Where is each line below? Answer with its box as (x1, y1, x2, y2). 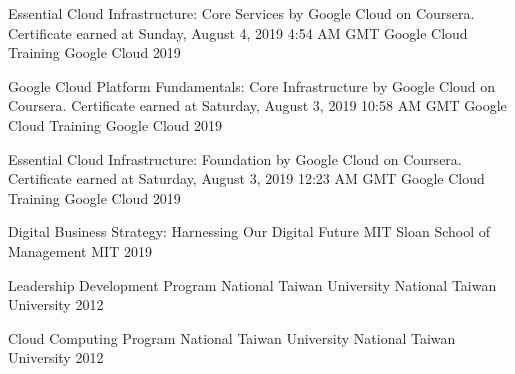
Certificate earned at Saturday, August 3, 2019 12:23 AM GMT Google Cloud (8, 168, 485, 189)
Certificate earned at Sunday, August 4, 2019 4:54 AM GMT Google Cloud (8, 22, 468, 43)
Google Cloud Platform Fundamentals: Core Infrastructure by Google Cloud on (8, 75, 496, 96)
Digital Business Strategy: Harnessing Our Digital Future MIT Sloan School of (8, 221, 491, 242)
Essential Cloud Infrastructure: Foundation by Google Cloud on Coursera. (8, 148, 462, 169)
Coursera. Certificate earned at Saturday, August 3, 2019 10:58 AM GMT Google (8, 95, 507, 116)
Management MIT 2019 (8, 240, 152, 261)
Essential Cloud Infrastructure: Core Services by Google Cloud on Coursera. (8, 3, 475, 23)
